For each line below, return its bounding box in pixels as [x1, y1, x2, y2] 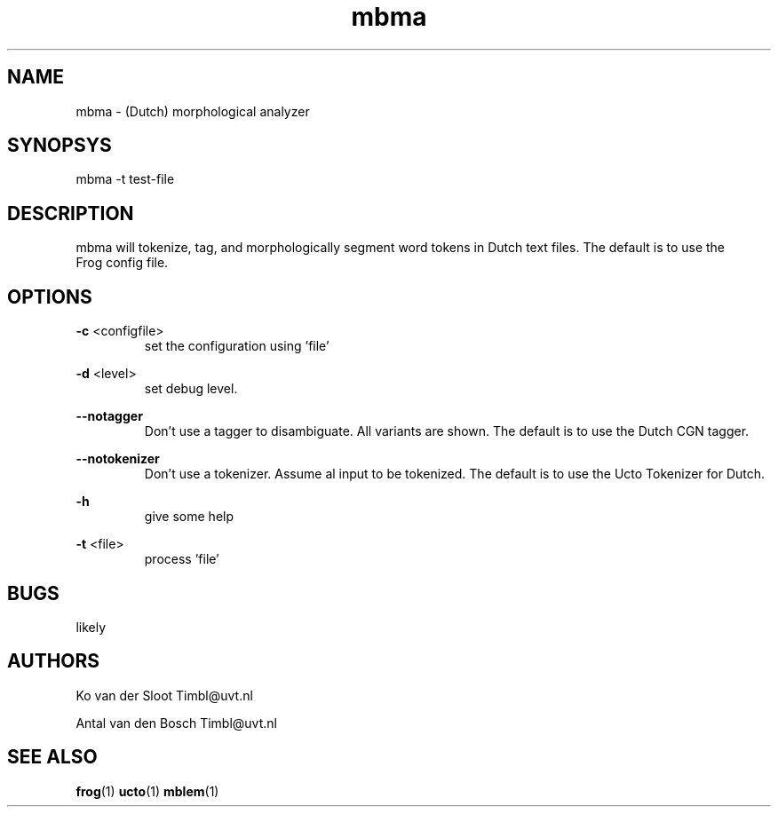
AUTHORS [7, 650, 100, 673]
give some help [144, 509, 234, 525]
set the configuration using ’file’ [144, 338, 329, 354]
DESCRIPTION [7, 202, 134, 225]
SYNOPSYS [7, 134, 112, 157]
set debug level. [144, 381, 238, 397]
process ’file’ [144, 551, 219, 567]
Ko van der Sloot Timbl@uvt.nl [75, 687, 253, 703]
